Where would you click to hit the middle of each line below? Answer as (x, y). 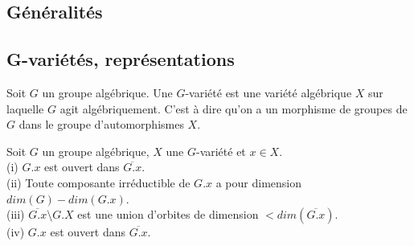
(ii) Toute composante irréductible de (98, 182)
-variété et (221, 151)
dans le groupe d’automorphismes (101, 124)
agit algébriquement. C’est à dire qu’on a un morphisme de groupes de (234, 108)
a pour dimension (259, 182)
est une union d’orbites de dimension (168, 214)
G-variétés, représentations (121, 59)
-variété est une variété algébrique (268, 92)
